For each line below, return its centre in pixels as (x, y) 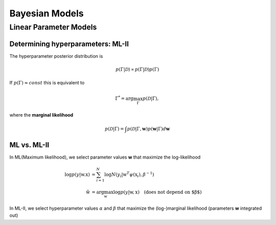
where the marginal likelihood (41, 115)
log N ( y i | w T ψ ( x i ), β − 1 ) (129, 175)
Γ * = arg (124, 98)
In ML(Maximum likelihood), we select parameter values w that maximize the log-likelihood (105, 157)
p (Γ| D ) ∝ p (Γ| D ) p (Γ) (137, 69)
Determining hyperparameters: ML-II (69, 44)
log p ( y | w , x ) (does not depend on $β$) (157, 192)
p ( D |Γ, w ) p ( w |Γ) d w (148, 129)
